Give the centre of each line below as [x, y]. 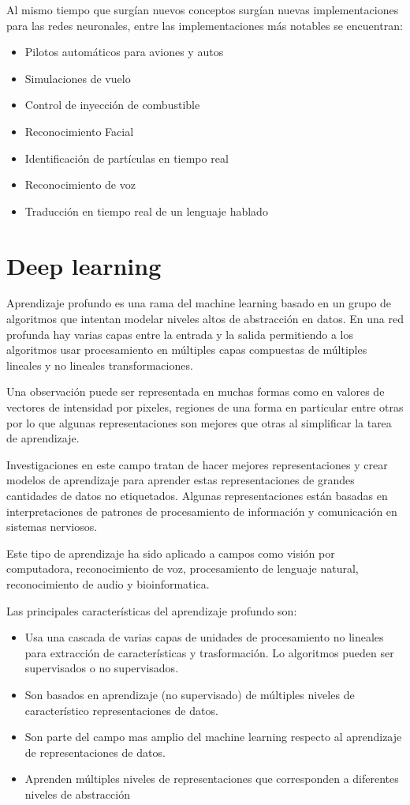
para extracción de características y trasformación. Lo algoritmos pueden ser [209, 652]
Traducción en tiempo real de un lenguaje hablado [146, 211]
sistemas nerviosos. [52, 527]
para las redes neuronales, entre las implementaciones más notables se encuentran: [205, 25]
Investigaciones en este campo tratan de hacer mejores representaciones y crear [197, 464]
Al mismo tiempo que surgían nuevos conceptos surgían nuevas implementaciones [203, 9]
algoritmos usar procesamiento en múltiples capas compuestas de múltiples [187, 350]
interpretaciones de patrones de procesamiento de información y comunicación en [202, 511]
